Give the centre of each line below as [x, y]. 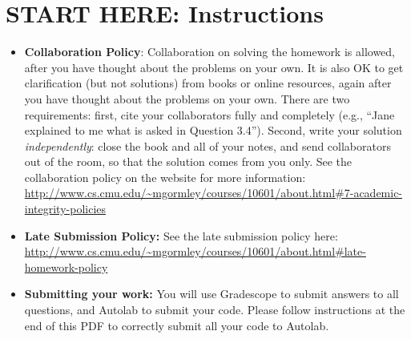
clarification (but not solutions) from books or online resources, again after [208, 83]
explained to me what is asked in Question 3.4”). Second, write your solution [213, 130]
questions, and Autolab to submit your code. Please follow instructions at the [215, 310]
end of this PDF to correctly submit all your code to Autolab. [177, 325]
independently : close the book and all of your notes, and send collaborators [208, 145]
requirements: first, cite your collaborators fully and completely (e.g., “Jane [210, 114]
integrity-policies [65, 209]
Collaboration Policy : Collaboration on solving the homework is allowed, [210, 52]
